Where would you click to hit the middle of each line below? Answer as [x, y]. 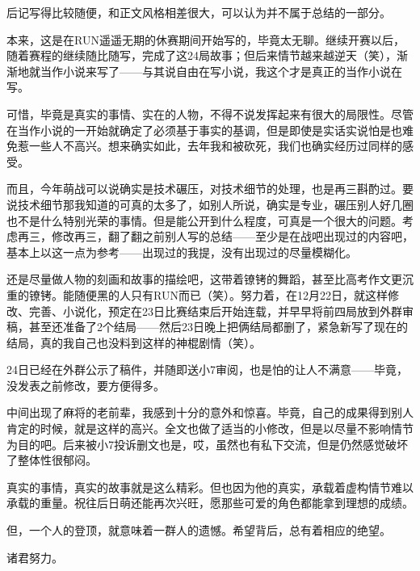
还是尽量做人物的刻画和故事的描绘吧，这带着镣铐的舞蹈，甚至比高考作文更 [204, 279]
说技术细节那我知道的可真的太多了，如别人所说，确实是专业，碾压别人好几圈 [210, 204]
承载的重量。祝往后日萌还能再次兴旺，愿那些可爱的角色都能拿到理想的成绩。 [210, 503]
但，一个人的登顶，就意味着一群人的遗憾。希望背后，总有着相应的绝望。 [199, 530]
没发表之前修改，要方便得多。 [86, 385]
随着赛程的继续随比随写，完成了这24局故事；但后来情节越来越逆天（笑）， [202, 55]
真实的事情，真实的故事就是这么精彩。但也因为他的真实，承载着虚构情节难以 [210, 487]
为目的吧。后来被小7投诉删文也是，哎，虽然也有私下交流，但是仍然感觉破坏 [207, 444]
